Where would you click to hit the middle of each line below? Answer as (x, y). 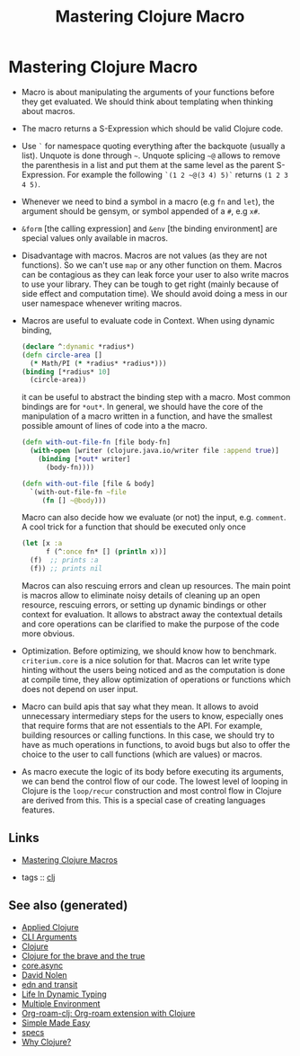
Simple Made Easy (56, 1023)
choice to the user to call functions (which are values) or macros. (141, 754)
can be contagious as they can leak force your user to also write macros (155, 274)
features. (38, 810)
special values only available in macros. (94, 238)
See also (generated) (68, 905)
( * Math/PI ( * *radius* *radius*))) (98, 363)
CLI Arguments (49, 936)
